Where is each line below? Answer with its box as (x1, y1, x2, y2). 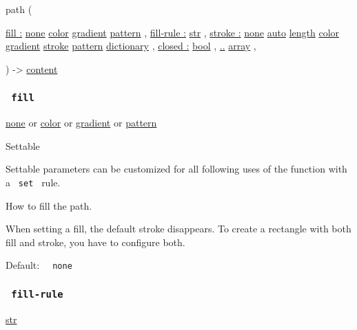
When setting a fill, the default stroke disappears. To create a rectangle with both (6, 221, 351, 236)
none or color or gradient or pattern (6, 115, 157, 130)
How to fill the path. (6, 198, 92, 212)
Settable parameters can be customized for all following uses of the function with (6, 162, 347, 176)
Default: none (6, 258, 72, 272)
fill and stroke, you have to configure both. (6, 234, 185, 249)
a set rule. (6, 175, 61, 189)
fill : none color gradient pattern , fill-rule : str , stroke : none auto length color (6, 25, 340, 39)
